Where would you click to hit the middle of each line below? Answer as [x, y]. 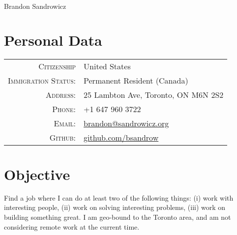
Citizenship [57, 66]
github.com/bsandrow [121, 137]
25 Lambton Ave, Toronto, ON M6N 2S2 [154, 94]
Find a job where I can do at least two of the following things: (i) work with [119, 197]
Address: [61, 94]
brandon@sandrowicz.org [126, 123]
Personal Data [53, 40]
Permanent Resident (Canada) [136, 80]
